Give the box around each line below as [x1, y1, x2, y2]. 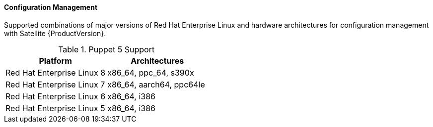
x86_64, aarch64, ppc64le [107, 79, 205, 89]
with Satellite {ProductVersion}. [4, 29, 106, 38]
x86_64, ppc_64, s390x [107, 67, 194, 78]
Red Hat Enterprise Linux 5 [5, 103, 105, 113]
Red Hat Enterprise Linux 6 [5, 91, 106, 101]
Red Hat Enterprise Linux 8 [5, 67, 106, 78]
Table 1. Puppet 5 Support [58, 44, 155, 54]
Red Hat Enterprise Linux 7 [5, 79, 105, 89]
